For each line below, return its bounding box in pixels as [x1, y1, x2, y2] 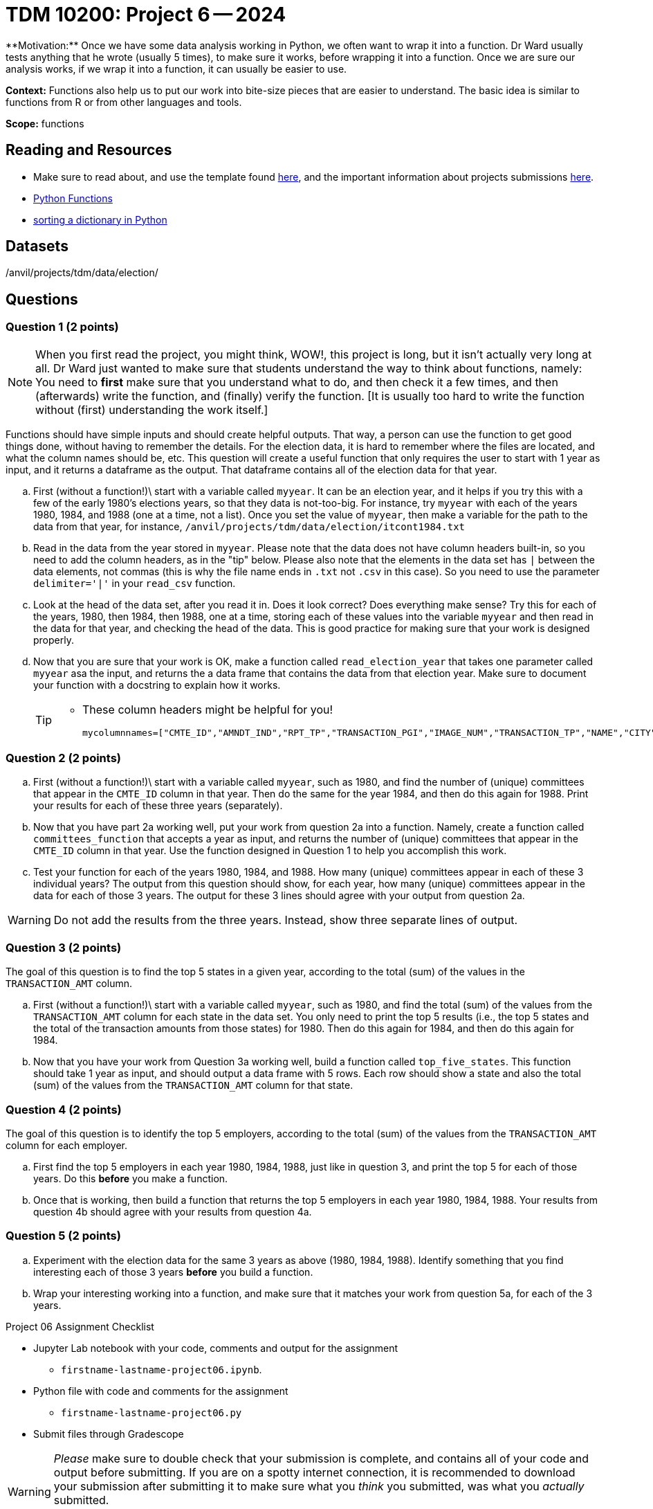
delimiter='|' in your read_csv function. [33, 577, 236, 589]
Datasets [6, 237, 68, 255]
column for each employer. [6, 1139, 127, 1151]
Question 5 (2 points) [6, 1229, 121, 1243]
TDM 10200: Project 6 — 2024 [6, 3, 286, 26]
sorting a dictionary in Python [33, 213, 167, 226]
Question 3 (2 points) [6, 940, 122, 955]
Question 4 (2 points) [6, 1102, 122, 1117]
